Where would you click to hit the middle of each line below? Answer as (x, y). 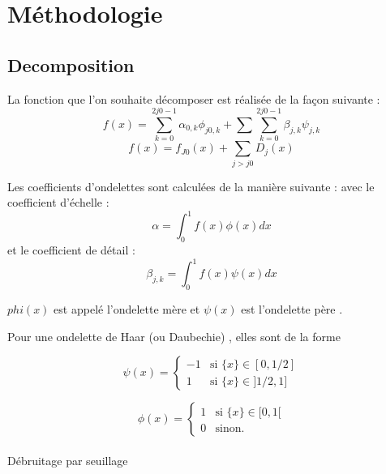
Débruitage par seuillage (68, 460)
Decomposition (71, 64)
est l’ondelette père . (292, 309)
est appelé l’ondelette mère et (127, 309)
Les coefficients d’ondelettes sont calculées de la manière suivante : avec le (191, 186)
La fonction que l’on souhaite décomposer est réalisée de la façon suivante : (194, 98)
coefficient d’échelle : (58, 202)
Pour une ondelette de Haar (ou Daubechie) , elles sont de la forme (174, 336)
